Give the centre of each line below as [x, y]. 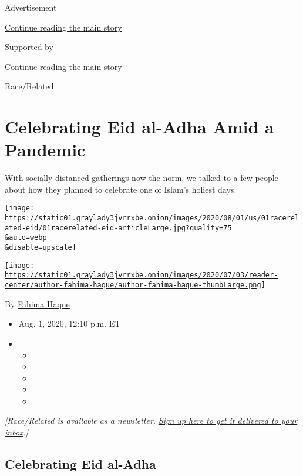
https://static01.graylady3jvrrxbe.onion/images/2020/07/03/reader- [142, 275]
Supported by [29, 47]
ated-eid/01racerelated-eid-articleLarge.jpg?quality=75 [118, 228]
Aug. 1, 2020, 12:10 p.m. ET [70, 324]
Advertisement [31, 7]
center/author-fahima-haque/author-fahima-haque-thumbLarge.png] [135, 285]
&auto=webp [26, 238]
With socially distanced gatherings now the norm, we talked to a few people [142, 178]
